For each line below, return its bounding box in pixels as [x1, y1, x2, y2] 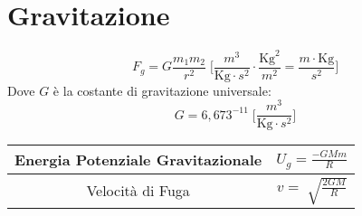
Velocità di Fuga [86, 180, 190, 202]
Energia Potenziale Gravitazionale [14, 149, 262, 171]
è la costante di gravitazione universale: [52, 80, 271, 99]
